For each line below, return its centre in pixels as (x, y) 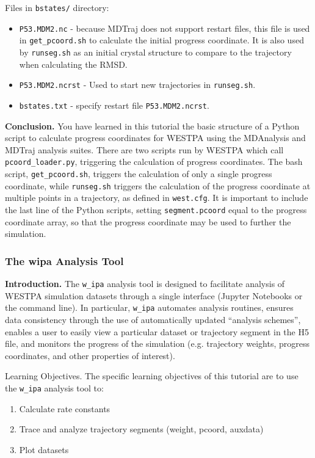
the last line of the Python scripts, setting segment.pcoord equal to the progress (156, 209)
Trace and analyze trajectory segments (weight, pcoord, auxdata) (141, 429)
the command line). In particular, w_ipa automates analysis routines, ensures (149, 307)
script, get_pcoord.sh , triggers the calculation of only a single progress (139, 173)
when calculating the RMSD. (73, 64)
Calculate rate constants (65, 408)
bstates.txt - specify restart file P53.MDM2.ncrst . (114, 105)
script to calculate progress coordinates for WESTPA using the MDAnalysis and (155, 138)
